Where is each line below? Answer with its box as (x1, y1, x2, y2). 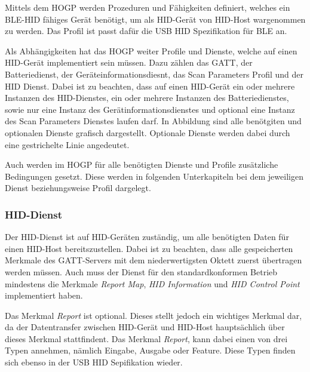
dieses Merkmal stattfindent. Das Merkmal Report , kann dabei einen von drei (5, 332, 288, 345)
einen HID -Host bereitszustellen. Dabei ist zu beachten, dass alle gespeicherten (5, 242, 293, 254)
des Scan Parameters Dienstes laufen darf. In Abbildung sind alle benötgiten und (5, 115, 302, 127)
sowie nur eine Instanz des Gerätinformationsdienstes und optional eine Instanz (5, 103, 295, 115)
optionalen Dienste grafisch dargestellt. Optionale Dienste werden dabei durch (5, 126, 290, 139)
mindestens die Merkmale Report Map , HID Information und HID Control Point (5, 277, 300, 290)
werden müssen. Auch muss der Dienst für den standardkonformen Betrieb (5, 265, 278, 278)
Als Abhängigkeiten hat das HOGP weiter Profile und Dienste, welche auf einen (5, 44, 297, 57)
